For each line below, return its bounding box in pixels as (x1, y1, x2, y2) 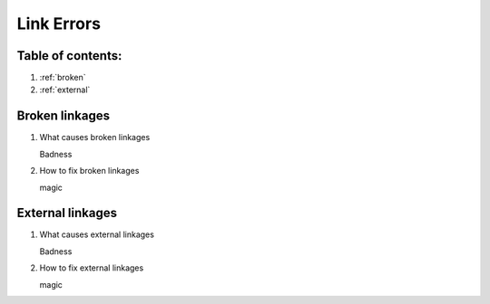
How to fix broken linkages (39, 166, 140, 176)
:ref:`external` (39, 84, 91, 95)
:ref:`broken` (39, 72, 86, 83)
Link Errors (16, 14, 102, 33)
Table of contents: (16, 48, 122, 63)
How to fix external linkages (39, 262, 144, 273)
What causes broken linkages (39, 132, 151, 143)
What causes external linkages (39, 229, 154, 240)
